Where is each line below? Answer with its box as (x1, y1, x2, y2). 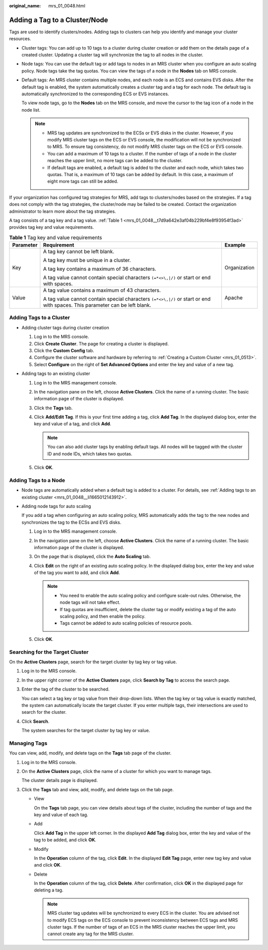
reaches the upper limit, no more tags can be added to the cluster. (47, 158, 183, 164)
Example (224, 242, 246, 249)
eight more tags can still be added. (47, 179, 119, 185)
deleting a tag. (34, 887, 64, 893)
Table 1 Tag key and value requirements (9, 234, 102, 241)
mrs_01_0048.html (48, 3, 85, 8)
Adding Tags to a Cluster (9, 314, 70, 321)
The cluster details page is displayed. (21, 777, 98, 783)
